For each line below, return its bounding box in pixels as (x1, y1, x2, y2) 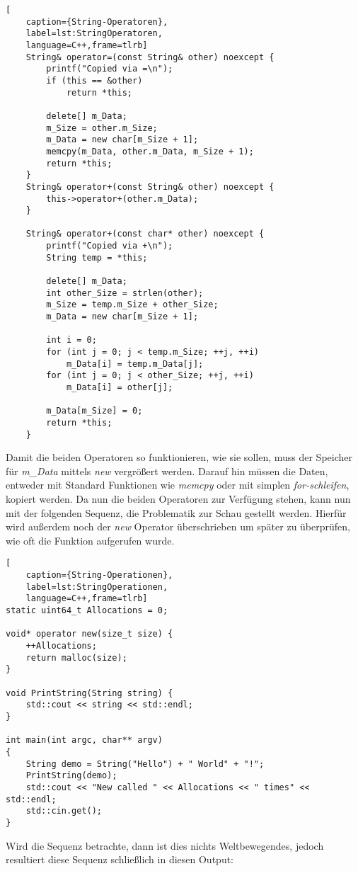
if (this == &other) (46, 75, 143, 86)
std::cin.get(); (25, 806, 103, 816)
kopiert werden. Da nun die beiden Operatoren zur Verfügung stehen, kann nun (6, 491, 351, 506)
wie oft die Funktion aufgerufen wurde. (6, 533, 175, 547)
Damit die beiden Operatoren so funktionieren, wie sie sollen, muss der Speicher (6, 450, 352, 465)
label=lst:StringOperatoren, (25, 28, 163, 39)
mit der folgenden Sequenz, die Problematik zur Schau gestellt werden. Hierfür (6, 505, 347, 520)
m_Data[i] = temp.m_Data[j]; (66, 358, 204, 369)
